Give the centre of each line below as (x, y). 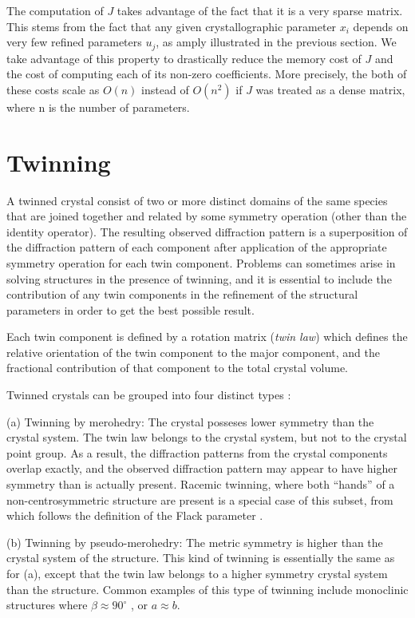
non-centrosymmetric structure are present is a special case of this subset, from (200, 499)
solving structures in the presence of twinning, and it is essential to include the (199, 278)
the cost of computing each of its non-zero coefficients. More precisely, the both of (207, 74)
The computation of (55, 10)
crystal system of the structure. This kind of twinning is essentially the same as (201, 558)
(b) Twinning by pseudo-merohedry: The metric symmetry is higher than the (195, 542)
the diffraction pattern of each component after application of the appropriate (197, 247)
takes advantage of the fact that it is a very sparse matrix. (260, 10)
